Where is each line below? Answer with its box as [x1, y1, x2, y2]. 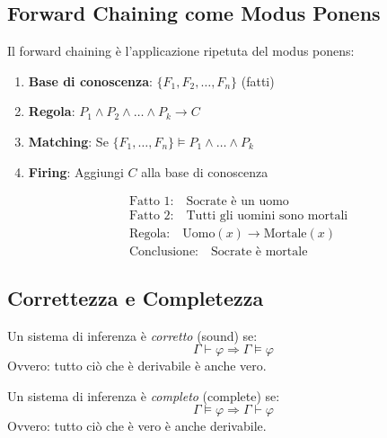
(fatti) [241, 71, 275, 90]
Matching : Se [28, 131, 109, 150]
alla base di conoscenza [141, 162, 268, 181]
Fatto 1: [128, 195, 174, 209]
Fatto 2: [128, 210, 174, 223]
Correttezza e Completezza [7, 283, 264, 311]
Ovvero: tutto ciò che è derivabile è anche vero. [7, 356, 267, 375]
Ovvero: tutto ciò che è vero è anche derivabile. [7, 416, 267, 435]
